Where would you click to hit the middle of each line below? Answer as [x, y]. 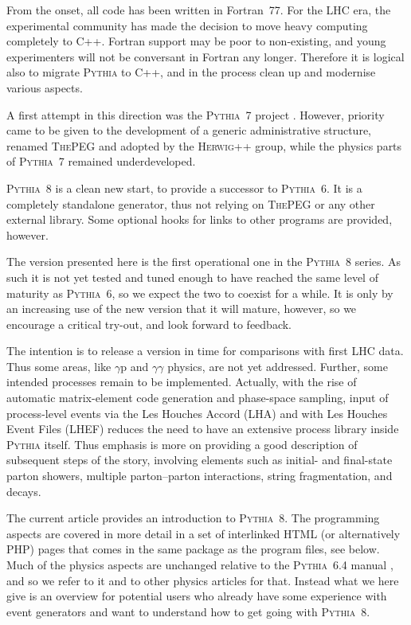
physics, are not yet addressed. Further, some [278, 366]
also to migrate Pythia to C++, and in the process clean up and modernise [191, 72]
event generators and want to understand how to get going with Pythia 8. [188, 611]
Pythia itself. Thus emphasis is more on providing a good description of [182, 444]
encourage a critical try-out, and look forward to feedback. [149, 324]
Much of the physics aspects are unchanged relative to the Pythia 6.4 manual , [200, 564]
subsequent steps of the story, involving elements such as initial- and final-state [200, 460]
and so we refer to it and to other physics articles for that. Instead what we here [203, 580]
